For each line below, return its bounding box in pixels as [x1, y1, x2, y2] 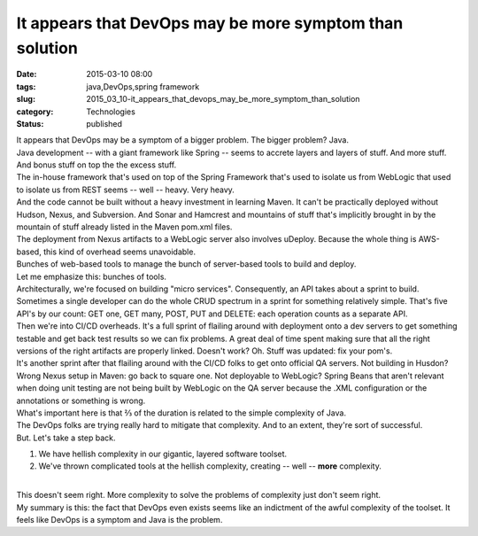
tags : [16, 81, 36, 92]
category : [16, 106, 54, 117]
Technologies [86, 106, 136, 117]
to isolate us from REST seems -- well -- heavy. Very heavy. [16, 184, 235, 195]
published [86, 118, 123, 128]
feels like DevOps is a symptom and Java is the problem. [16, 515, 223, 525]
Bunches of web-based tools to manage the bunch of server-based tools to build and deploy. [16, 259, 357, 269]
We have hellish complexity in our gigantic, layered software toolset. [38, 448, 288, 460]
